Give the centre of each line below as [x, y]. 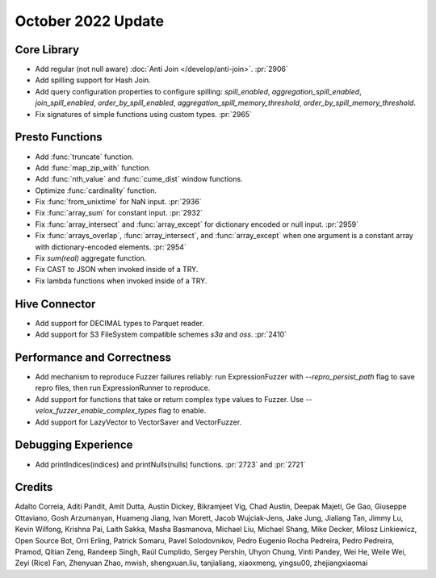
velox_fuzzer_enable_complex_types [96, 411]
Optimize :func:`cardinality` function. [96, 191]
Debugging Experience [74, 445]
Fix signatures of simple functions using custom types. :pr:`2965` [143, 114]
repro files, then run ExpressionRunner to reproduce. [123, 388]
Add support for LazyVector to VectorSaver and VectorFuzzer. [138, 422]
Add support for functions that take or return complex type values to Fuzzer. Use [170, 399]
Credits [34, 487]
